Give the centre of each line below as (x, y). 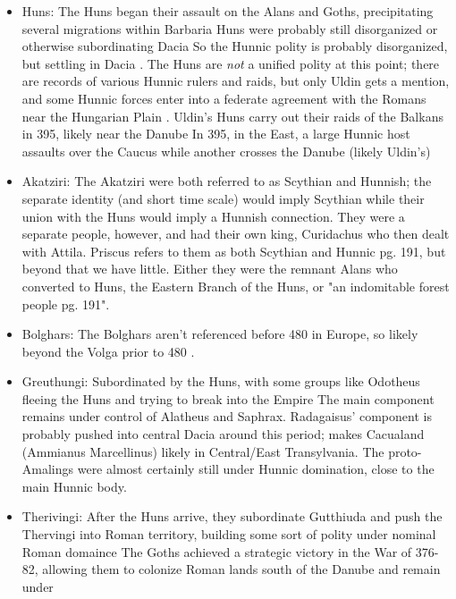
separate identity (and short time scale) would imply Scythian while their (223, 198)
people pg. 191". (66, 304)
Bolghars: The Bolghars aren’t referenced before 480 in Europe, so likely (220, 334)
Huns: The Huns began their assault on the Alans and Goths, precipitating (228, 11)
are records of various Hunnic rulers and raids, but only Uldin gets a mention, (236, 81)
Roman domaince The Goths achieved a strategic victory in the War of (217, 551)
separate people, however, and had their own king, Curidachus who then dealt (236, 234)
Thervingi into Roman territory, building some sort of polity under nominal (229, 534)
